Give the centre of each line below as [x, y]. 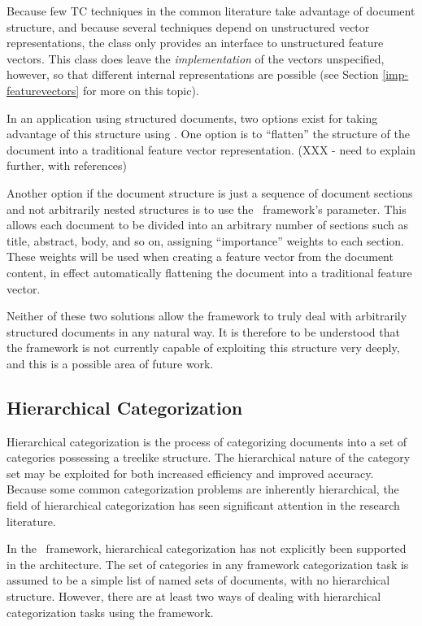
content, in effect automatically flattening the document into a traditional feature [209, 272]
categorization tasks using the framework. [110, 612]
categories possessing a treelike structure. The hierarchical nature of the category [209, 457]
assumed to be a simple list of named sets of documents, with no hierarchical [198, 580]
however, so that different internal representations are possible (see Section [193, 74]
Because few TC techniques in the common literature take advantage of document [211, 11]
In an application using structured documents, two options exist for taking [192, 117]
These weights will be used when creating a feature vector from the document [200, 256]
